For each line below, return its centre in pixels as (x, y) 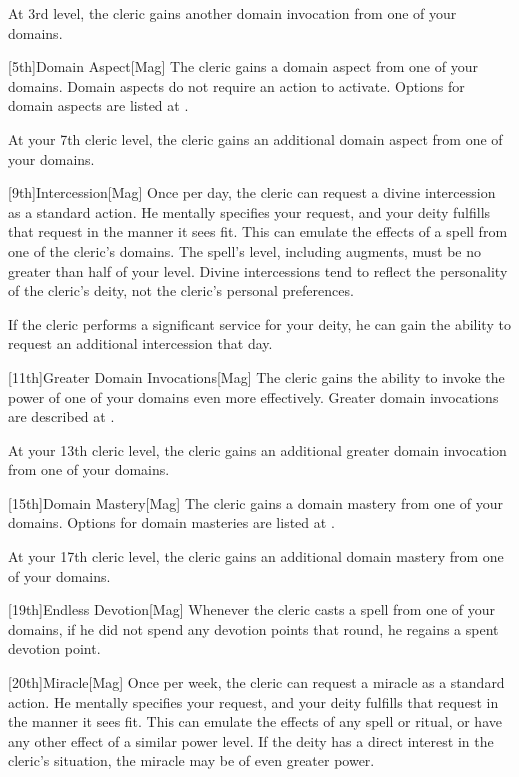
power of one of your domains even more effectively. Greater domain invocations (253, 396)
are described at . (61, 416)
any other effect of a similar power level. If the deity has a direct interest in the (251, 740)
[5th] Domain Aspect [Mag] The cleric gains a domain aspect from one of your (243, 66)
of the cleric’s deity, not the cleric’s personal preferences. (181, 290)
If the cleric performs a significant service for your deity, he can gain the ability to (259, 323)
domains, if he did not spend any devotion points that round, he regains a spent (253, 628)
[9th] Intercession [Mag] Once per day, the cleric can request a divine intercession (252, 192)
